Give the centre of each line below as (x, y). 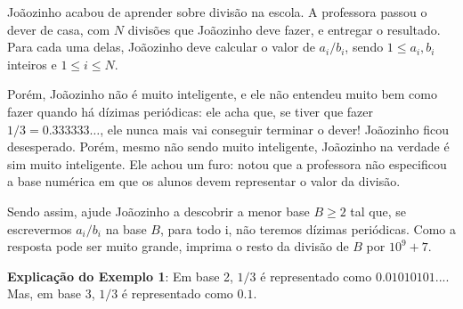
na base (126, 228)
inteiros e (32, 64)
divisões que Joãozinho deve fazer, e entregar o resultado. (284, 29)
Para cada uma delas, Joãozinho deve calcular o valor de (161, 47)
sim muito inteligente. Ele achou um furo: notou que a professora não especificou (227, 163)
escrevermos (40, 228)
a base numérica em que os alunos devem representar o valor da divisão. (204, 181)
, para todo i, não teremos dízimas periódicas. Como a (308, 228)
